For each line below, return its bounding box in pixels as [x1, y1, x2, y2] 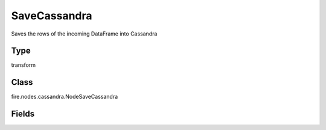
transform [11, 61, 36, 69]
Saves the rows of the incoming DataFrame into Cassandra [11, 30, 158, 37]
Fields [11, 109, 35, 119]
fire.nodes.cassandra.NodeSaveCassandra [11, 93, 118, 101]
